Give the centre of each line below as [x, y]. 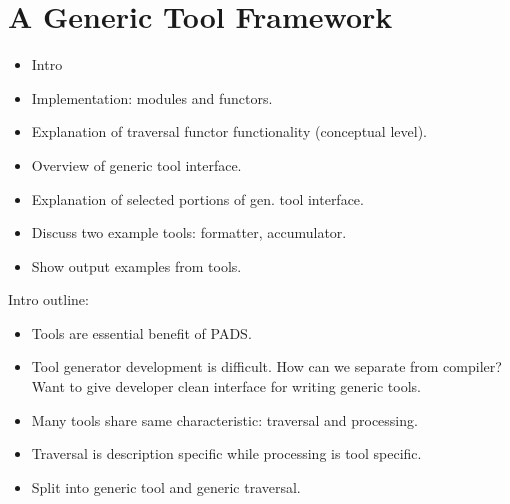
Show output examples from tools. [136, 265]
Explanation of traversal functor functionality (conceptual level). [229, 131]
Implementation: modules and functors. [152, 97]
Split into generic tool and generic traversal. [166, 486]
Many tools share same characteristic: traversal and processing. [224, 419]
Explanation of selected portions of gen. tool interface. [197, 198]
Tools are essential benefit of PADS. [141, 332]
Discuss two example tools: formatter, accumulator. [189, 232]
